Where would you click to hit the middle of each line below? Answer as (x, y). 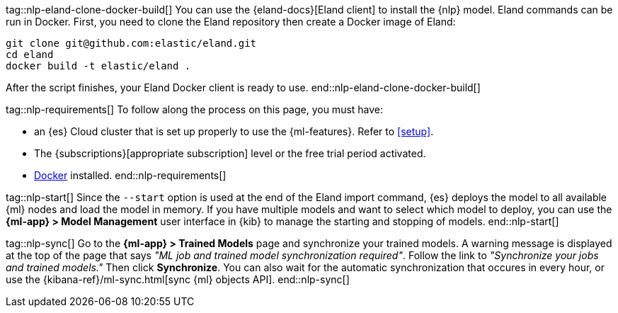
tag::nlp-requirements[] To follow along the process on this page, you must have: (195, 109)
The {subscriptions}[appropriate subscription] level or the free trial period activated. (230, 153)
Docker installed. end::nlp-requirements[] (130, 175)
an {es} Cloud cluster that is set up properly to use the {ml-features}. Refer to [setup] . (234, 131)
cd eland (30, 55)
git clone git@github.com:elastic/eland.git (131, 43)
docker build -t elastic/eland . (98, 66)
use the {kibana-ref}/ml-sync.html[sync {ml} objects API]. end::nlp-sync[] (178, 279)
